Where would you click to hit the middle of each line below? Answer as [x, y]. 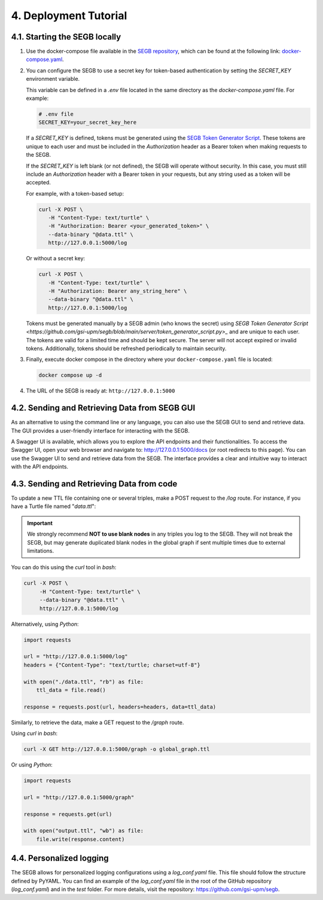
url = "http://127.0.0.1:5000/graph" [79, 797]
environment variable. [53, 79]
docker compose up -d [70, 375]
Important [40, 523]
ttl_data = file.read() [71, 690]
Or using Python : [32, 765]
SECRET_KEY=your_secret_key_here [88, 122]
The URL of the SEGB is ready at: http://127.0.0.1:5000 [100, 391]
